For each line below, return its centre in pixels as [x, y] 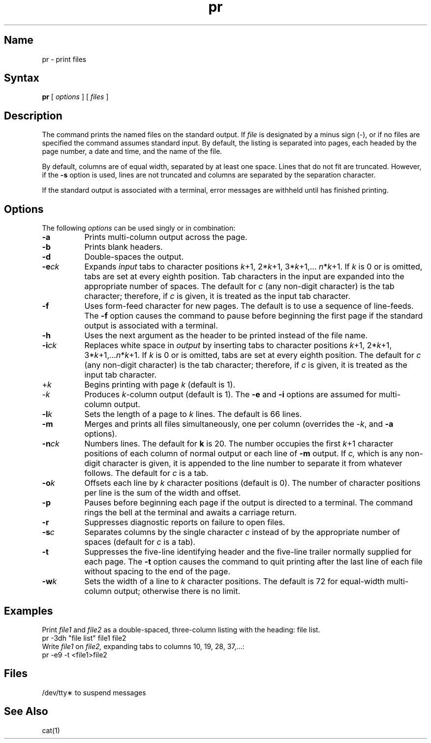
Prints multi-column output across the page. [166, 237]
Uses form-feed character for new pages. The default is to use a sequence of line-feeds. [249, 306]
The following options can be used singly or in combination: [139, 228]
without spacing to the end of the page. [157, 572]
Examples [29, 611]
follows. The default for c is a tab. [146, 473]
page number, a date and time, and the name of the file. [132, 151]
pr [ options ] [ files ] [75, 97]
